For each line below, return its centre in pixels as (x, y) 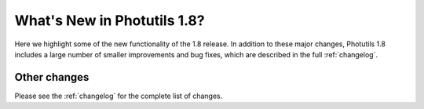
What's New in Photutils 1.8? (110, 20)
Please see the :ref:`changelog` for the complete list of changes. (119, 96)
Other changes (52, 77)
